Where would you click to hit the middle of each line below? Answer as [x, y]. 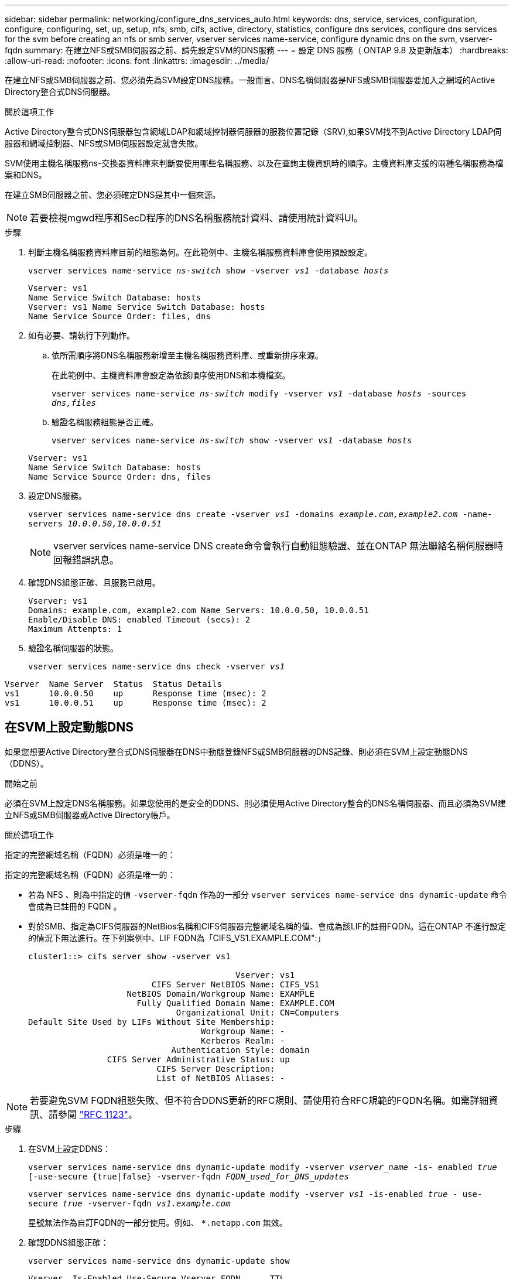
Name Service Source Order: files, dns [119, 316]
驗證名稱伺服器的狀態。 [73, 648]
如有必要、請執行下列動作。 [81, 335]
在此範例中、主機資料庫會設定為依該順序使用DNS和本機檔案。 [171, 375]
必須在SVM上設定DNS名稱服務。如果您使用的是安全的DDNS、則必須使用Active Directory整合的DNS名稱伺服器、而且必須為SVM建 [255, 803]
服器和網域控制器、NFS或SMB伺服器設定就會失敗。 [104, 143]
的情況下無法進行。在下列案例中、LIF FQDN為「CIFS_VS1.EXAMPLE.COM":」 [177, 938]
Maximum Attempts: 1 [75, 629]
